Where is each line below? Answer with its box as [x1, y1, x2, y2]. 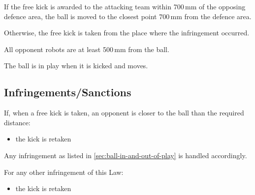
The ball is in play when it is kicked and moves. [4, 60, 148, 71]
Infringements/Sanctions [4, 84, 131, 100]
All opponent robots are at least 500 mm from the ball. [4, 44, 169, 54]
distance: [4, 117, 31, 127]
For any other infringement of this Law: [4, 167, 124, 177]
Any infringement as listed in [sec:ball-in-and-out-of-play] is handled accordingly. [4, 150, 247, 160]
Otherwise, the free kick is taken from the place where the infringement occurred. [4, 28, 250, 38]
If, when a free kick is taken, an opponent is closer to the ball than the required [4, 108, 244, 118]
